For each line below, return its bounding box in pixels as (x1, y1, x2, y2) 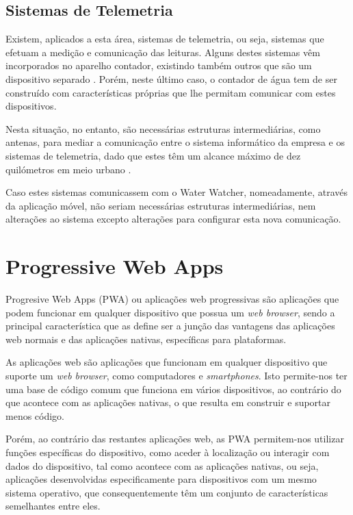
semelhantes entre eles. (5, 499, 101, 513)
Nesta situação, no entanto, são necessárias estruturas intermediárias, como (5, 121, 321, 136)
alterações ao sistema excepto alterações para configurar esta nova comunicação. (5, 212, 341, 226)
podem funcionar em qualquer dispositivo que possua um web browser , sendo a (5, 305, 335, 319)
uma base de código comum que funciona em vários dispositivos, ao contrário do (5, 381, 341, 396)
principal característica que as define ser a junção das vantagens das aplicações (5, 318, 335, 333)
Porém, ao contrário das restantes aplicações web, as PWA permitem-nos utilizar (5, 431, 344, 446)
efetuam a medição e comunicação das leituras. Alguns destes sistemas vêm (5, 45, 320, 59)
